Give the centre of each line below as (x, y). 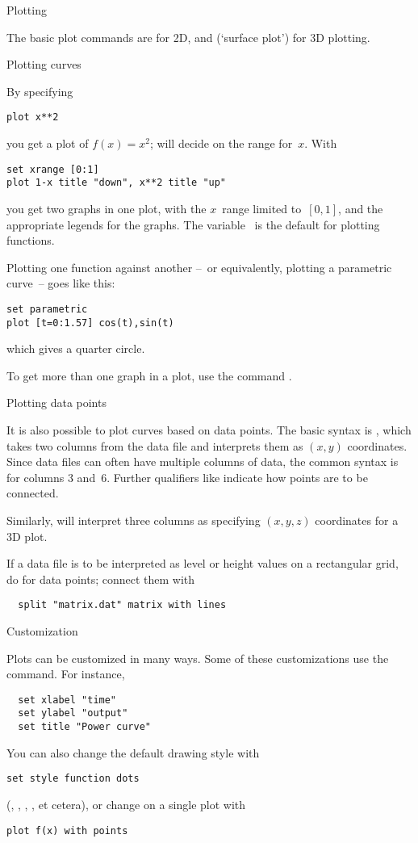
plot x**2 (33, 117)
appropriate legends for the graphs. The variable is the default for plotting (193, 224)
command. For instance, (66, 674)
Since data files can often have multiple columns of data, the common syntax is (203, 461)
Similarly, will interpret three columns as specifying (134, 520)
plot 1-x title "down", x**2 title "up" (117, 183)
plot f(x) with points (67, 830)
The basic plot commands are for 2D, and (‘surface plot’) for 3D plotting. (188, 37)
